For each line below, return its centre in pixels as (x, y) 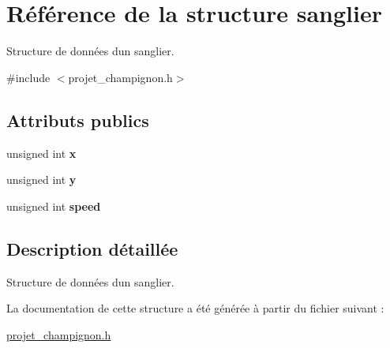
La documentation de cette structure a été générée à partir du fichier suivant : (195, 308)
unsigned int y (41, 180)
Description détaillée (92, 248)
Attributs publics (78, 120)
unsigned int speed (54, 206)
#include (28, 77)
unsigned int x (41, 153)
